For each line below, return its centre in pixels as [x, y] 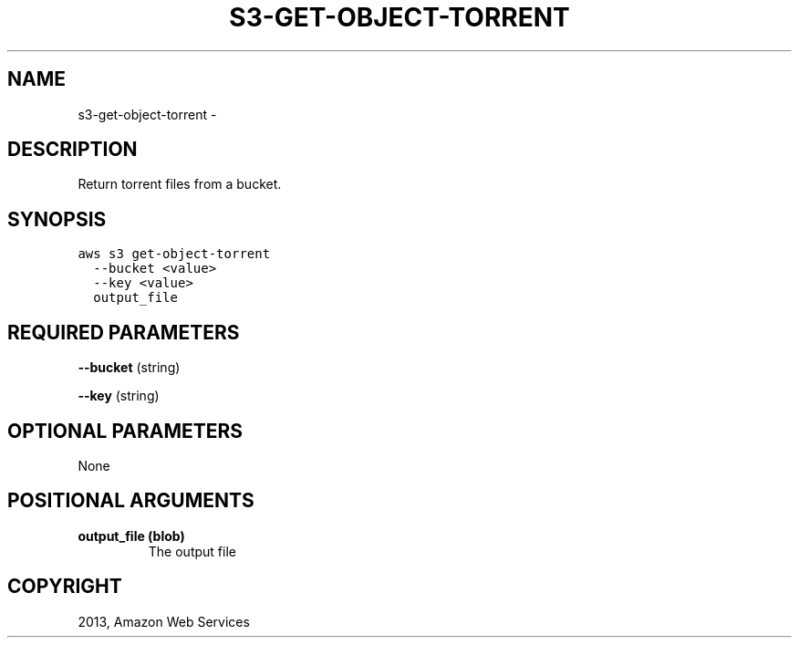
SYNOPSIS [57, 219]
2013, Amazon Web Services [164, 621]
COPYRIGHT [65, 587]
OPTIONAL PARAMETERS [125, 431]
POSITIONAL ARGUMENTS [131, 501]
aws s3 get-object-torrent [174, 254]
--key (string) [119, 396]
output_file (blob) [131, 536]
